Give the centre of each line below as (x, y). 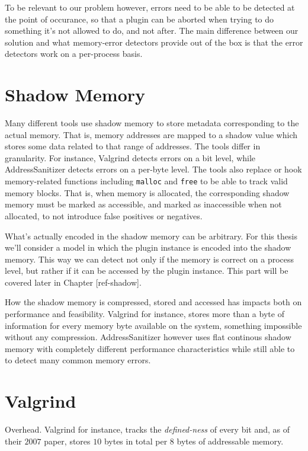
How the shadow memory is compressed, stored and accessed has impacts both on (153, 302)
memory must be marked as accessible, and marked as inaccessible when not (143, 204)
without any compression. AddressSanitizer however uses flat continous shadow (148, 337)
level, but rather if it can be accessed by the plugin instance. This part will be (147, 271)
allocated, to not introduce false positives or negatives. (104, 215)
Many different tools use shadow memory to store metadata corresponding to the (152, 123)
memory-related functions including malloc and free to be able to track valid (146, 181)
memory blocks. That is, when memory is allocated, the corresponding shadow (147, 192)
